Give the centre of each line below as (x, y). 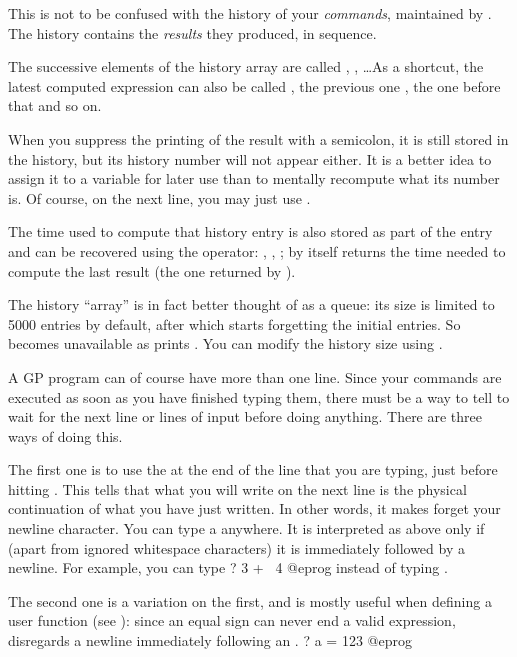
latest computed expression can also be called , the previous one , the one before (254, 85)
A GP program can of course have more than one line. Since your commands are (255, 376)
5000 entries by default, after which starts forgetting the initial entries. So (234, 323)
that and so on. (55, 105)
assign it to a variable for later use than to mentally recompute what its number (254, 178)
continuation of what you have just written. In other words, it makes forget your (254, 508)
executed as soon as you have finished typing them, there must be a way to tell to (259, 396)
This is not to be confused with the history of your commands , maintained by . (250, 13)
